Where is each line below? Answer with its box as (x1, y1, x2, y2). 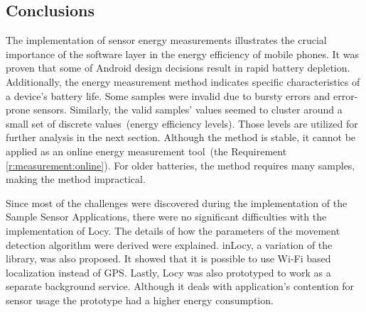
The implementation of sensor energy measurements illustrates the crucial (6, 33, 327, 48)
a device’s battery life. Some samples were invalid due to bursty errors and (6, 88, 330, 103)
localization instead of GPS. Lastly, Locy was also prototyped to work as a (6, 264, 331, 279)
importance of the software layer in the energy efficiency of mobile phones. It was (6, 46, 359, 61)
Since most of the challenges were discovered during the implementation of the (6, 195, 348, 210)
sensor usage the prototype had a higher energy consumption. (6, 292, 274, 307)
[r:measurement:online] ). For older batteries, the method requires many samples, (6, 157, 355, 172)
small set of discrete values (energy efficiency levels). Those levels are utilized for (6, 116, 358, 130)
